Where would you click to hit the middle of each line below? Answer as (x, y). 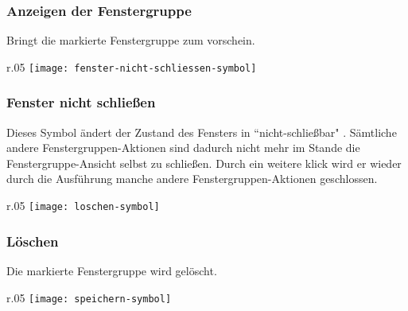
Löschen (33, 241)
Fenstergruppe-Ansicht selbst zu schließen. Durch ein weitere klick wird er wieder (204, 163)
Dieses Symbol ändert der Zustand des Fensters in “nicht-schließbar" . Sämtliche (202, 132)
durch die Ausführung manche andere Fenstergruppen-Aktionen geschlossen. (192, 179)
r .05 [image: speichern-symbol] (89, 297)
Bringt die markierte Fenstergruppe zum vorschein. (131, 40)
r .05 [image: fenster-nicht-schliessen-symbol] (132, 66)
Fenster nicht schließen (81, 102)
